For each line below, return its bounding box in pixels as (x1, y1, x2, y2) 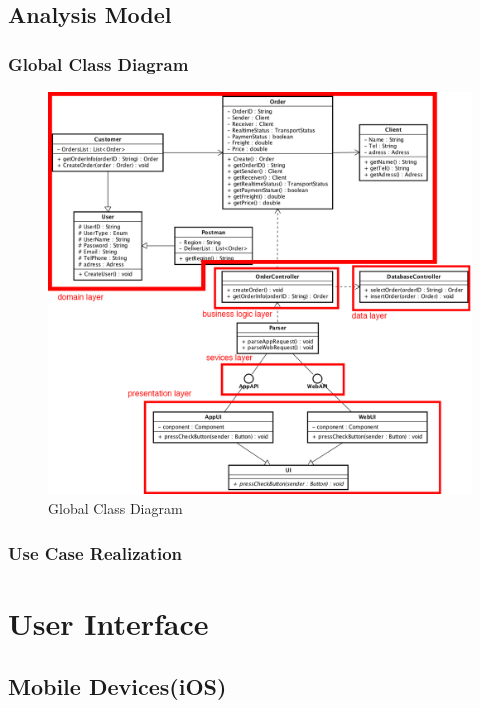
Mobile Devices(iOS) (8, 671, 227, 702)
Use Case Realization (8, 540, 183, 565)
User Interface (8, 602, 209, 643)
